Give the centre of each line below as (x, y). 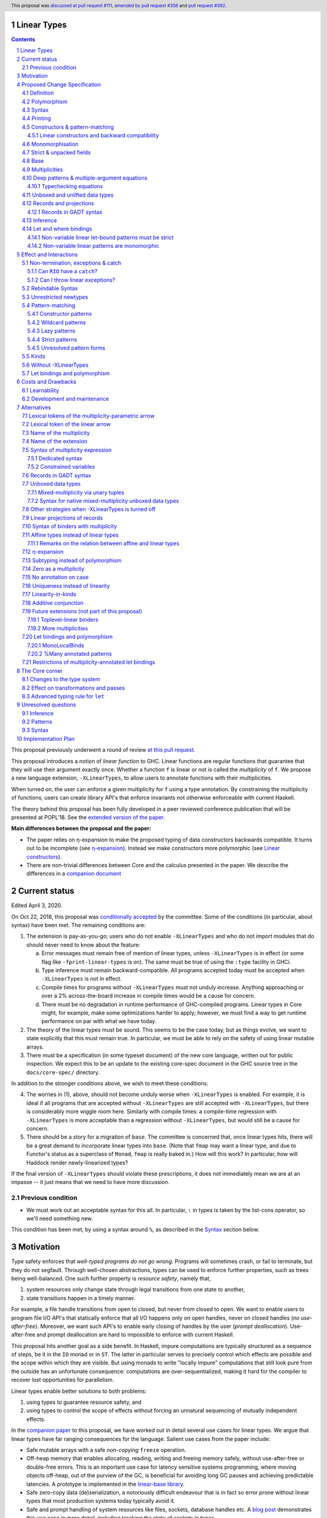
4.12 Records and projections (58, 203)
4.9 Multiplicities (42, 169)
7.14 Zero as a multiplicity (53, 569)
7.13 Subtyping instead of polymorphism (72, 560)
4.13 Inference (40, 220)
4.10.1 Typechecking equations (65, 186)
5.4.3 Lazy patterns (51, 331)
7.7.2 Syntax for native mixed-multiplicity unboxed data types (103, 500)
